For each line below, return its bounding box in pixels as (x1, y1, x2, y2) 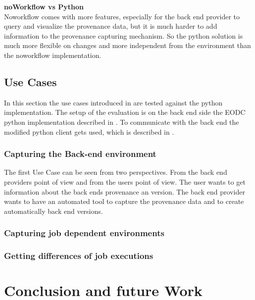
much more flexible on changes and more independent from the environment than (4, 40, 251, 50)
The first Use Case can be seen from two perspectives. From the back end (4, 167, 227, 177)
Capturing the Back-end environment (4, 148, 156, 160)
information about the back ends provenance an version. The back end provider (4, 186, 245, 197)
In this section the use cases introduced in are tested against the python (4, 97, 223, 107)
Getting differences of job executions (4, 250, 153, 262)
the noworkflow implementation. (4, 50, 102, 60)
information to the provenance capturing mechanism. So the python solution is (4, 30, 243, 41)
